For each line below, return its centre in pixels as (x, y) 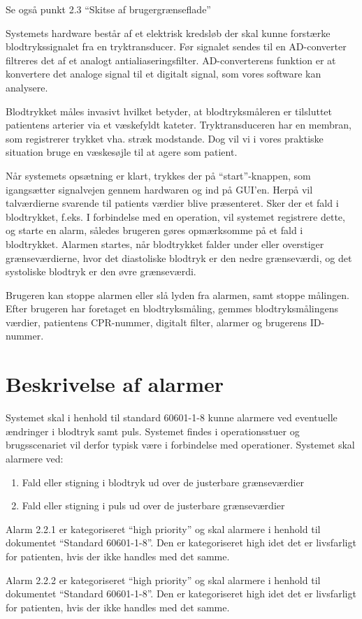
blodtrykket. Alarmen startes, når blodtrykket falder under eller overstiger (165, 243)
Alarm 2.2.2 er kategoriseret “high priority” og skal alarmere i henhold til (163, 580)
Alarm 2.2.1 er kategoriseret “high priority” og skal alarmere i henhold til (163, 529)
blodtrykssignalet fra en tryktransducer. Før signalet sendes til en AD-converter (176, 46)
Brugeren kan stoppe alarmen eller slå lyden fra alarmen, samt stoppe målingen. (178, 294)
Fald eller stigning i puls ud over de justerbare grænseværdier (153, 505)
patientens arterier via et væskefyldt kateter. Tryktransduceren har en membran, (179, 125)
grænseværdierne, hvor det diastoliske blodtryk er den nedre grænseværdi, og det (179, 257)
